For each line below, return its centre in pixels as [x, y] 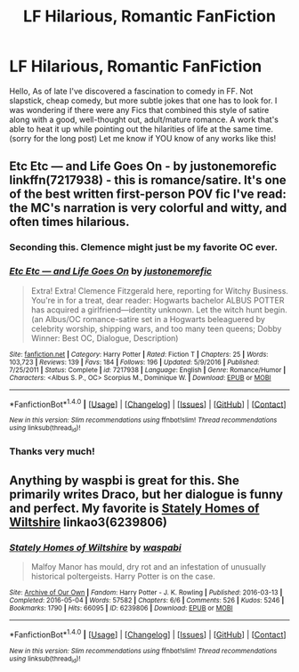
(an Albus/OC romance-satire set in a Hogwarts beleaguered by [148, 319]
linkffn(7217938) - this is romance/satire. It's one [148, 180]
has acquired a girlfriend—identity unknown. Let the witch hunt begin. [159, 310]
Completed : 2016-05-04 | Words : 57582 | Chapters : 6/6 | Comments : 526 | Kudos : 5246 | [147, 601]
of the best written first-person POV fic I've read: [148, 194]
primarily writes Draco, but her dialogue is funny [146, 494]
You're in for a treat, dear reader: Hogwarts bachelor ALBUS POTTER [158, 300]
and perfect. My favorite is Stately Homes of [134, 508]
